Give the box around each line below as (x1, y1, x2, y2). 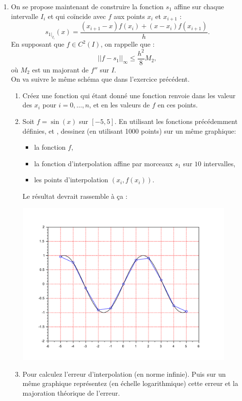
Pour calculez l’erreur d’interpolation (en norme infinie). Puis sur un (22, 368, 226, 379)
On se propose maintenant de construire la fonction (11, 1, 164, 11)
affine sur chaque (174, 1, 224, 11)
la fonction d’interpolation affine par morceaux (34, 158, 173, 168)
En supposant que (11, 39, 65, 49)
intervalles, (203, 158, 236, 168)
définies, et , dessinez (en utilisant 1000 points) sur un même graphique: (22, 125, 236, 136)
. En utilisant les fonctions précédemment (114, 116, 238, 126)
